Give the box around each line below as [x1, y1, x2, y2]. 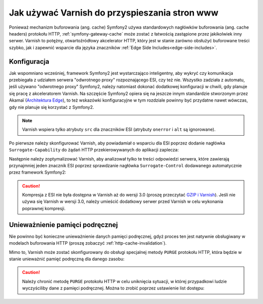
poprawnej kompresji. [22, 205, 66, 211]
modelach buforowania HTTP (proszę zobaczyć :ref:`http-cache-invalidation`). [9, 240, 167, 246]
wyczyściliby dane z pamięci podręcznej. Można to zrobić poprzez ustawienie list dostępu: [22, 285, 205, 291]
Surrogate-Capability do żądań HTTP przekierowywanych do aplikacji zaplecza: [9, 147, 179, 153]
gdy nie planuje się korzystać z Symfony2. [9, 104, 94, 110]
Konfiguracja [9, 57, 50, 66]
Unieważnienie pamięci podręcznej [9, 220, 118, 229]
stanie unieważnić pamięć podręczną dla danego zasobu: [9, 256, 125, 262]
